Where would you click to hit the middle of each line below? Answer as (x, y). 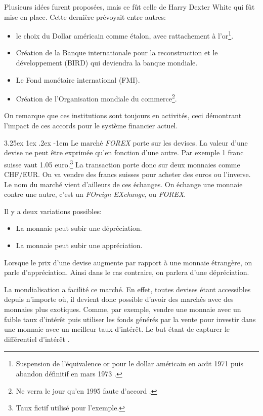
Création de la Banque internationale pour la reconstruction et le (117, 53)
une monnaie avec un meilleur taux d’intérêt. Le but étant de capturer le (117, 329)
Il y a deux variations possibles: (53, 211)
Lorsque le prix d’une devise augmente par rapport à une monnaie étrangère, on (128, 262)
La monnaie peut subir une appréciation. (79, 245)
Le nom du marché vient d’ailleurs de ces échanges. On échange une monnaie (123, 184)
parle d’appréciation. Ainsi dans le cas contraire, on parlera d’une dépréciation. (127, 272)
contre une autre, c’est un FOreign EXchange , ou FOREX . (95, 194)
